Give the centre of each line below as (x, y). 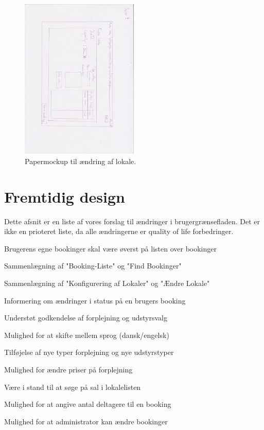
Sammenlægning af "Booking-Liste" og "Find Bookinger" (93, 266)
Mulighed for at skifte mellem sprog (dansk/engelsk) (87, 335)
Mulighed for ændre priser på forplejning (68, 370)
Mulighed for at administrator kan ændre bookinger (86, 421)
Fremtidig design (65, 196)
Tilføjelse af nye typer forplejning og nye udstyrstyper (89, 352)
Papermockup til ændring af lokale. (81, 161)
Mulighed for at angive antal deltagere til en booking (88, 404)
